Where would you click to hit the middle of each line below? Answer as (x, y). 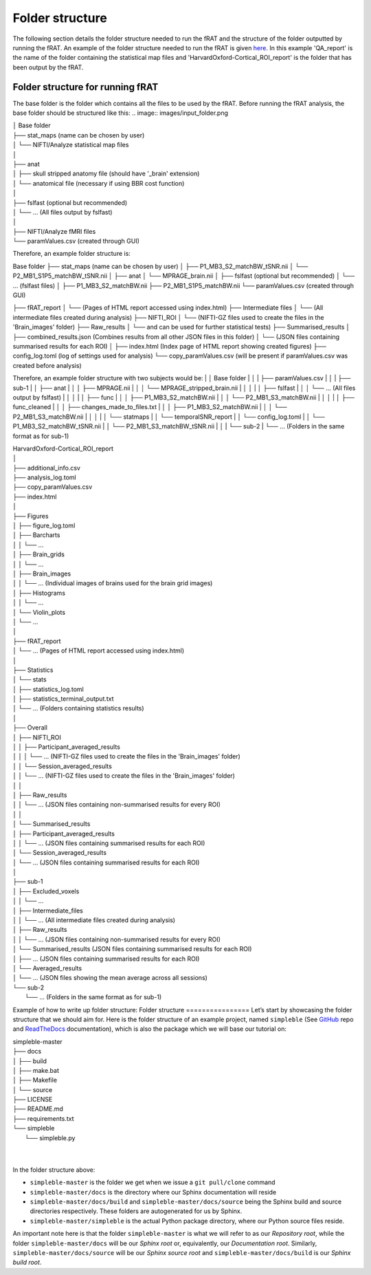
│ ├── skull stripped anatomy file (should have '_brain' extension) (106, 174)
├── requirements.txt (43, 1118)
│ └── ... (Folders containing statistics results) (78, 708)
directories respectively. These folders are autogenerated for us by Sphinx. (136, 1211)
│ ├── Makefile (35, 1080)
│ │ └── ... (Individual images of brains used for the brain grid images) (113, 583)
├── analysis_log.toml (44, 477)
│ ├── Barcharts (36, 535)
